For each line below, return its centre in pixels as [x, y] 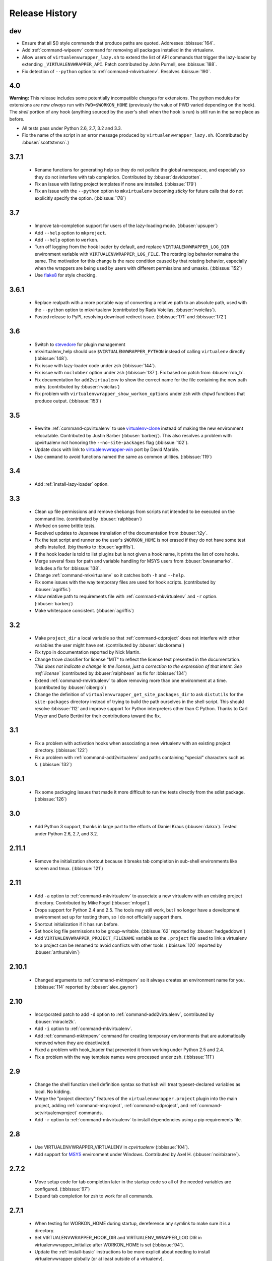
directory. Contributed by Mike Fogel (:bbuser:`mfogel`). [92, 903]
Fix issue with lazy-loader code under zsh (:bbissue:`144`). [95, 365]
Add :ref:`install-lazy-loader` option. [72, 484]
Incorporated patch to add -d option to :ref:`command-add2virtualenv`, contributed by [124, 1014]
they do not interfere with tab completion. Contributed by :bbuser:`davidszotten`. [118, 177]
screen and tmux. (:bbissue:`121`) [69, 868]
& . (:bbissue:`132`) [53, 765]
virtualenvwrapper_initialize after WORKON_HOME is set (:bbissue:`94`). [109, 1245]
